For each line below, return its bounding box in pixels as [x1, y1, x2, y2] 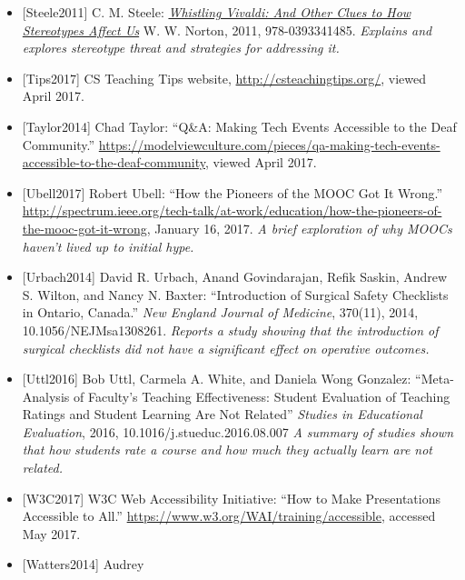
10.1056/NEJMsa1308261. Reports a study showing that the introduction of [22, 320, 439, 339]
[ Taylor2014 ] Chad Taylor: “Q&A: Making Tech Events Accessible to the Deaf [22, 116, 457, 135]
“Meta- [415, 369, 454, 388]
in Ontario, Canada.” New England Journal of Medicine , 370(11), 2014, [22, 303, 419, 322]
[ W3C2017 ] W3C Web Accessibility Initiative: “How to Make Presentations [22, 488, 441, 507]
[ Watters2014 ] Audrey [22, 555, 144, 574]
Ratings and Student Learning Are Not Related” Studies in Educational [22, 405, 422, 424]
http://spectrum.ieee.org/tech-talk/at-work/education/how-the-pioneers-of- [22, 201, 442, 220]
